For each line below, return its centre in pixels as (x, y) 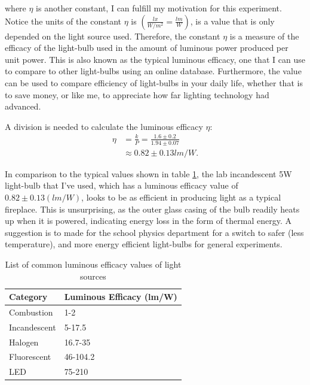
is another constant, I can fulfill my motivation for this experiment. (159, 8)
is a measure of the (264, 36)
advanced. (23, 106)
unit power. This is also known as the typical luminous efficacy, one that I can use (155, 59)
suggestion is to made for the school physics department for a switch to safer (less (154, 232)
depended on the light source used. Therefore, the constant (113, 36)
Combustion (31, 312)
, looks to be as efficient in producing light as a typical (181, 197)
